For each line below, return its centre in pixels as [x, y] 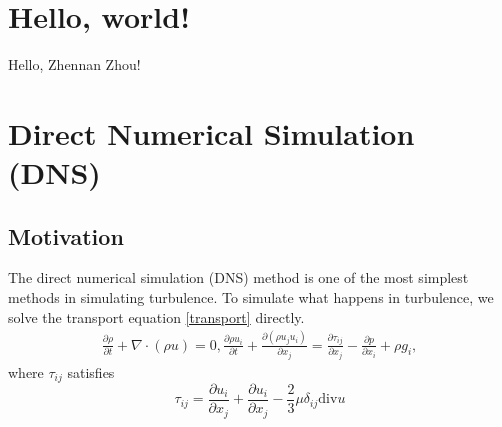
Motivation [66, 235]
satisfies [91, 371]
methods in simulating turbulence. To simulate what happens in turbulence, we [251, 297]
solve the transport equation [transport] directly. [156, 316]
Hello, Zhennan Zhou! [74, 64]
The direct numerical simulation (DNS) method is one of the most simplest [238, 277]
